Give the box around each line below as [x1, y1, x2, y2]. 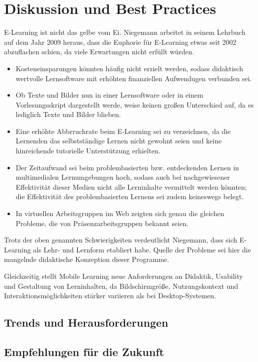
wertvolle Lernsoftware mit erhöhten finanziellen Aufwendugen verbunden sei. [15, 73, 252, 83]
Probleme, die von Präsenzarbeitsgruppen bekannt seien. [15, 218, 189, 228]
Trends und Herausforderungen [4, 315, 169, 330]
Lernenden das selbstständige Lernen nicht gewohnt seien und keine [15, 135, 222, 146]
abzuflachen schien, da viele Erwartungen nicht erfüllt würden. [4, 46, 194, 57]
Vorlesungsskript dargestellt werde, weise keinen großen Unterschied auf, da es [15, 99, 254, 110]
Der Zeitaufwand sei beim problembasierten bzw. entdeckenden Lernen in [15, 162, 239, 172]
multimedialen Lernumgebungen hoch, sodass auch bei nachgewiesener [15, 172, 230, 182]
